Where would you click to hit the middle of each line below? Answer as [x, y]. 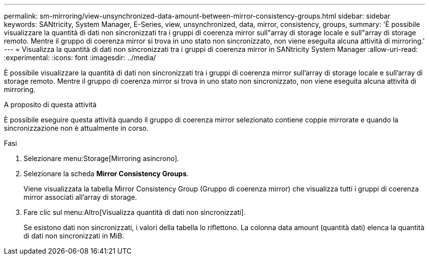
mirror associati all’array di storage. [80, 197]
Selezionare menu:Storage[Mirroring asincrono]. [101, 158]
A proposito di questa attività [50, 105]
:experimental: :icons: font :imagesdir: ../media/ [80, 58]
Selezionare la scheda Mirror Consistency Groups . [106, 174]
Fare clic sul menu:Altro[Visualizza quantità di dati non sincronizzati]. [135, 212]
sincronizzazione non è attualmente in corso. [76, 128]
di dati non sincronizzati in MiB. [74, 236]
